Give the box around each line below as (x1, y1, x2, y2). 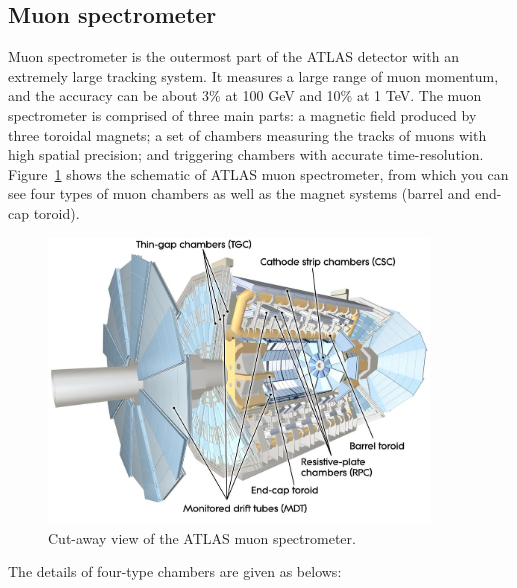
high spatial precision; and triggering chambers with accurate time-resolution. (8, 144, 484, 165)
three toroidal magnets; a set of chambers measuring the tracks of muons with (8, 124, 487, 145)
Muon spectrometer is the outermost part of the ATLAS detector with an (8, 46, 459, 67)
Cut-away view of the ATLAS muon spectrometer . (48, 527, 356, 548)
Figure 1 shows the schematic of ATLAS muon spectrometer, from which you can (8, 163, 509, 184)
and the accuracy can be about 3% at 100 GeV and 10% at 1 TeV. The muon (8, 85, 482, 106)
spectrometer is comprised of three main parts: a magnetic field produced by (8, 104, 477, 125)
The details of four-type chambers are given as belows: (8, 561, 342, 582)
